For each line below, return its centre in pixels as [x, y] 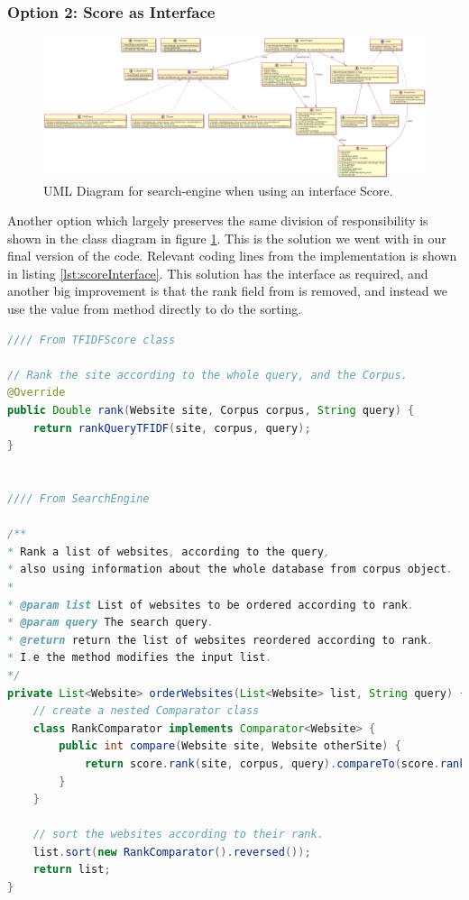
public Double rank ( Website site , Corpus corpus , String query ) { [211, 411]
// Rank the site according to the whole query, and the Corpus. [207, 375]
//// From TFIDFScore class [92, 340]
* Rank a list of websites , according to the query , [169, 551]
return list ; [72, 870]
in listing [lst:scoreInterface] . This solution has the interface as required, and [218, 273]
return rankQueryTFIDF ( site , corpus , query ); [172, 428]
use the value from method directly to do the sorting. [155, 309]
